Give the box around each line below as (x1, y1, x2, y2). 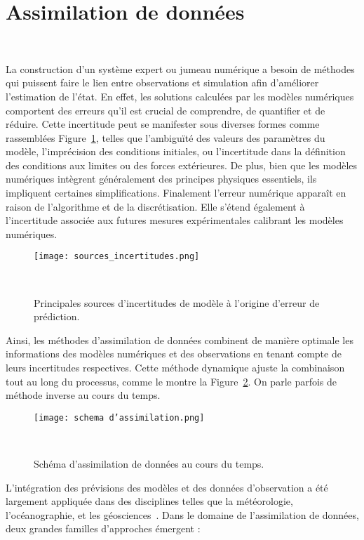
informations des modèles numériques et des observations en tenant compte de (6, 346, 342, 361)
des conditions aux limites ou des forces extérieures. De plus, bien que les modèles (6, 157, 358, 172)
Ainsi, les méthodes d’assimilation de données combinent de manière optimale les (6, 332, 353, 347)
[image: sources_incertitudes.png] (34, 251, 200, 262)
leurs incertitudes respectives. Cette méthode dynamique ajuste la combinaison (6, 360, 345, 375)
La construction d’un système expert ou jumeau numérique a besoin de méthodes (6, 61, 355, 76)
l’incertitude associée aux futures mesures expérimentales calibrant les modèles (6, 213, 344, 228)
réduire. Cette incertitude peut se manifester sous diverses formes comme (6, 117, 320, 131)
